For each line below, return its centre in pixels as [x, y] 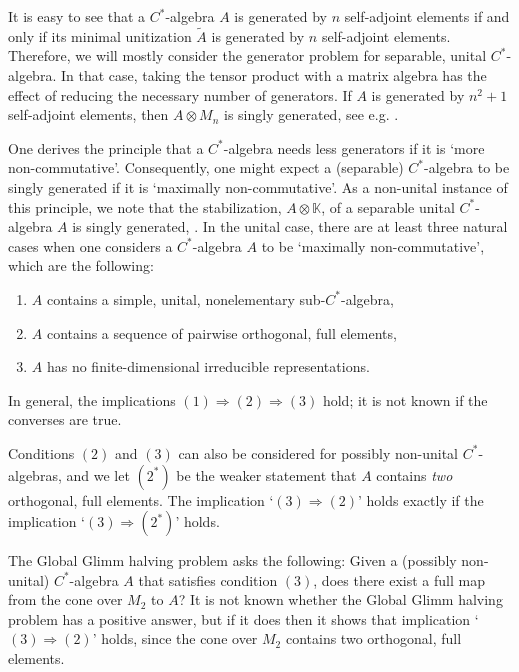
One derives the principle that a [106, 147]
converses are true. [65, 419]
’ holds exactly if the [421, 499]
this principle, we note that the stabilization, [145, 206]
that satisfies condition [208, 579]
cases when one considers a [90, 245]
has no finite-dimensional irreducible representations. [208, 366]
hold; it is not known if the [405, 399]
